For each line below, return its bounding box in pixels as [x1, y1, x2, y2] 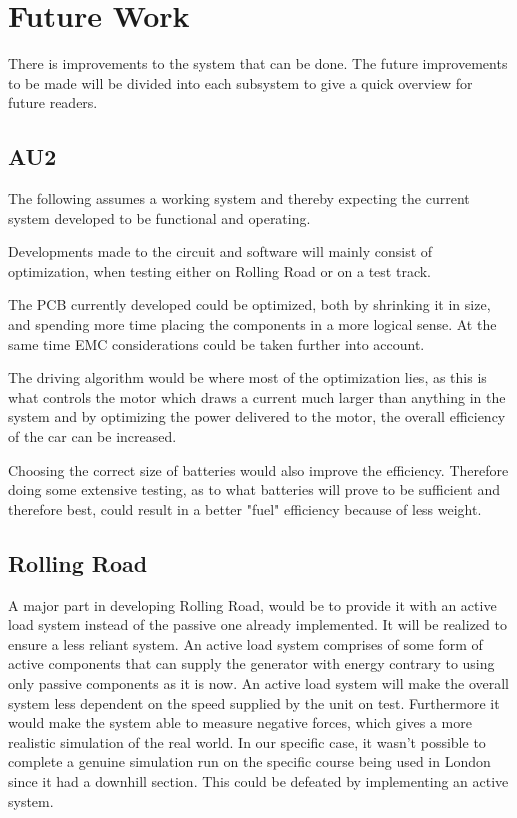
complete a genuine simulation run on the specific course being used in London [8, 751, 491, 772]
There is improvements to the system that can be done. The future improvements [8, 53, 508, 74]
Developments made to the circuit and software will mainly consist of [8, 241, 433, 262]
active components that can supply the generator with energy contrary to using [8, 653, 495, 674]
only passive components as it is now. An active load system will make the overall [8, 673, 510, 693]
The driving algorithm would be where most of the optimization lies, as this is [8, 367, 487, 388]
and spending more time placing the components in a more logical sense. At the [8, 314, 497, 335]
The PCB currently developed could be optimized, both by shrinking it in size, [8, 294, 491, 315]
